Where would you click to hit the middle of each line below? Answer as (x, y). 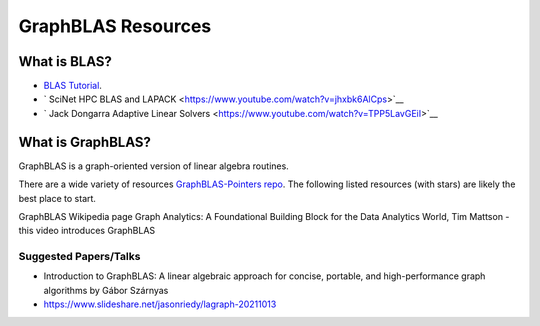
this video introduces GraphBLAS (87, 231)
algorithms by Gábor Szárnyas (106, 290)
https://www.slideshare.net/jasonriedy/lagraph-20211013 (160, 304)
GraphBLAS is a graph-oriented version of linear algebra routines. (153, 166)
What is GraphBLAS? (85, 141)
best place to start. (57, 198)
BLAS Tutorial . (72, 86)
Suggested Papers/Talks (79, 257)
